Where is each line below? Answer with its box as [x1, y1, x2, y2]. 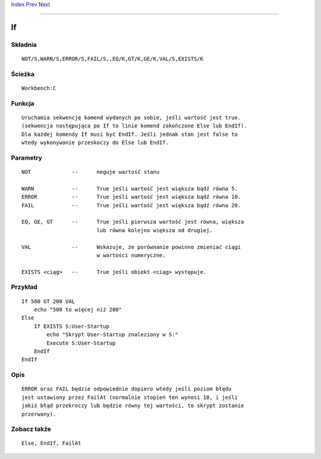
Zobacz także [11, 425, 52, 433]
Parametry [11, 154, 43, 162]
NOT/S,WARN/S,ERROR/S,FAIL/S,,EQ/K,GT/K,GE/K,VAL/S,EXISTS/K [21, 55, 203, 62]
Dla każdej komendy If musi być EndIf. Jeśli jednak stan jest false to [21, 131, 238, 138]
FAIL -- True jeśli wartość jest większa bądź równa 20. [21, 202, 241, 208]
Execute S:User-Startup [46, 339, 116, 346]
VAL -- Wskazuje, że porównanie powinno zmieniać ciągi [21, 243, 241, 250]
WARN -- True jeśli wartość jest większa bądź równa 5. [21, 185, 238, 192]
